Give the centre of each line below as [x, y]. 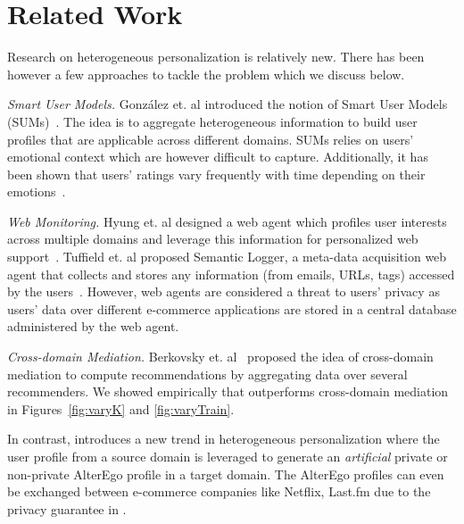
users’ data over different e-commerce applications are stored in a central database [232, 308]
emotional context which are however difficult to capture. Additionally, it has [218, 157]
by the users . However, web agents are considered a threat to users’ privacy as [224, 291]
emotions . [37, 191]
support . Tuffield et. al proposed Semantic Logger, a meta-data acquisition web [227, 257]
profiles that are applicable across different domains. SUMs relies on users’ [211, 139]
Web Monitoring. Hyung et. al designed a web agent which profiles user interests [227, 221]
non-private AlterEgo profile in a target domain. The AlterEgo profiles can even [226, 474]
